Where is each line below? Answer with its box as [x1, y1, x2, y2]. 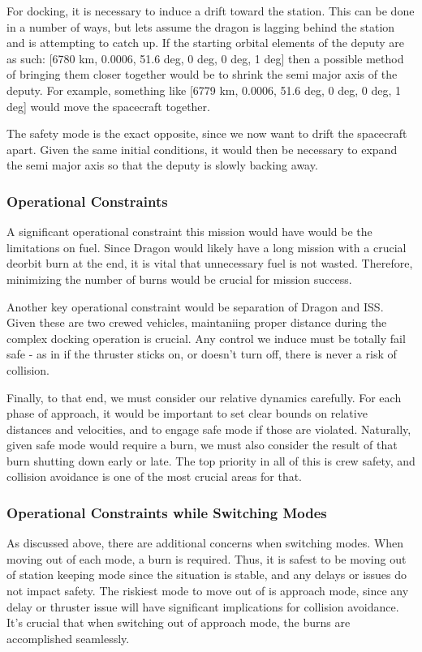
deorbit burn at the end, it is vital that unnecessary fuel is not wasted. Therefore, [6, 255, 413, 272]
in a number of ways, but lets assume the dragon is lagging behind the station [6, 18, 395, 35]
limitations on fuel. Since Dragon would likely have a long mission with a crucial [6, 238, 407, 255]
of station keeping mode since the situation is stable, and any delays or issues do [6, 566, 407, 583]
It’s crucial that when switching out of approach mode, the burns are [6, 614, 351, 631]
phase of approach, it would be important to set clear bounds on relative [6, 405, 368, 422]
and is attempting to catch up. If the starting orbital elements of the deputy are [6, 34, 404, 51]
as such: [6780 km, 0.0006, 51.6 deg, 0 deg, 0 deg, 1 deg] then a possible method [6, 49, 404, 66]
